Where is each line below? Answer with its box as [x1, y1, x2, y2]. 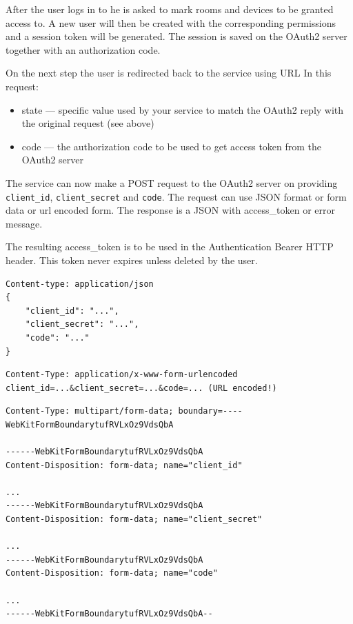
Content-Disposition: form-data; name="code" [6, 568, 218, 578]
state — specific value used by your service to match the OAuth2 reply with [21, 102, 344, 117]
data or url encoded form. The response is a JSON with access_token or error [6, 203, 336, 217]
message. [6, 216, 43, 230]
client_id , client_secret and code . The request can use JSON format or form [6, 189, 347, 203]
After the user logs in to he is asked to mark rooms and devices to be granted [6, 2, 334, 16]
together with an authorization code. [6, 42, 161, 57]
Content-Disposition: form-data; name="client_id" [6, 460, 243, 470]
